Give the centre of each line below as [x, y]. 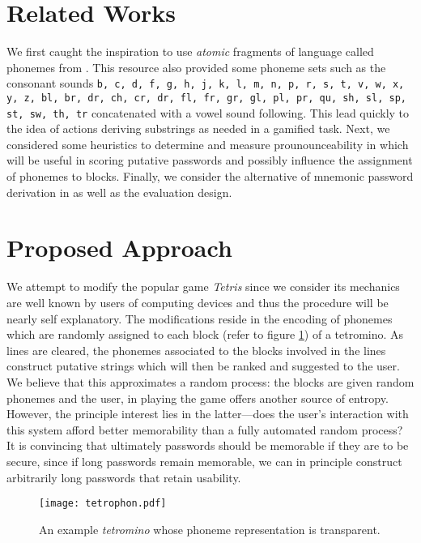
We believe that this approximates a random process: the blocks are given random [210, 381]
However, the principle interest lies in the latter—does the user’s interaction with [208, 414]
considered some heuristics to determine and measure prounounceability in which [208, 144]
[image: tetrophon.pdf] [103, 504]
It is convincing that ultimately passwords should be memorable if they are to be [208, 445]
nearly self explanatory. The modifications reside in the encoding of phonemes [200, 318]
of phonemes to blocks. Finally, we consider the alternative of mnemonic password [210, 176]
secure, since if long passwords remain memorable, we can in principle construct [204, 461]
